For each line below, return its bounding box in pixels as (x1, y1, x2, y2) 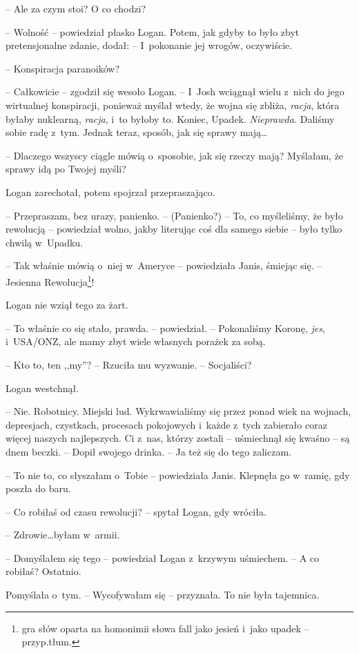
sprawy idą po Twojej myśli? (6, 162, 126, 176)
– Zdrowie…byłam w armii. (6, 527, 120, 542)
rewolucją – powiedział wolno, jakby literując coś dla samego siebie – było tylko (6, 222, 342, 236)
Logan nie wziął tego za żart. (6, 298, 128, 312)
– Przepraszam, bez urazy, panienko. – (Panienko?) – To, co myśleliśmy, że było (6, 208, 343, 222)
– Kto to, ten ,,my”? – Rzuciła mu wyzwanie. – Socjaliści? (6, 357, 252, 371)
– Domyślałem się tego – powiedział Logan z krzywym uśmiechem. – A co (6, 550, 320, 565)
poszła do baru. (6, 481, 71, 496)
